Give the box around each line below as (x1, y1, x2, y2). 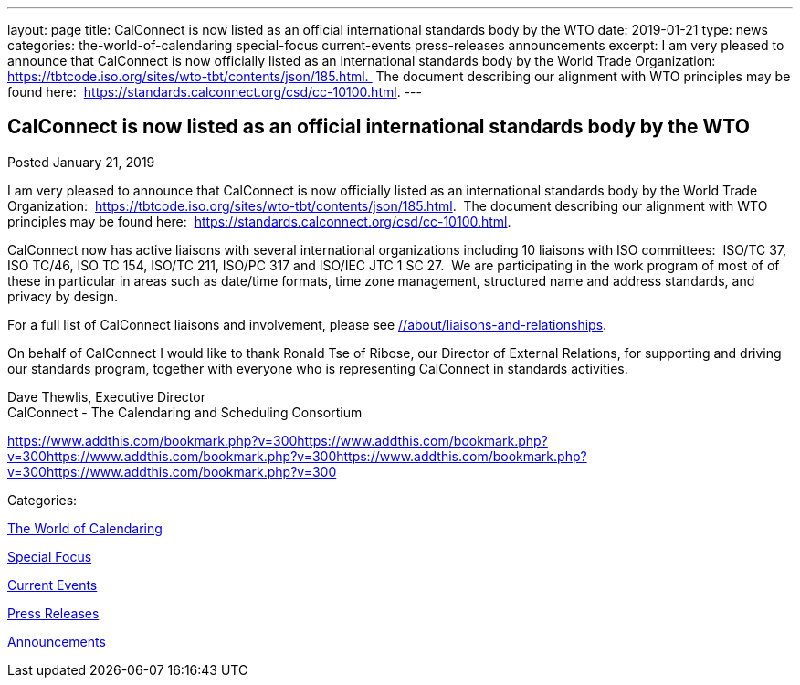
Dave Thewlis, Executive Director (7, 388, 205, 405)
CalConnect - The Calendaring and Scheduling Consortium (7, 404, 363, 420)
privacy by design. (7, 288, 119, 304)
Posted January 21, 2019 (7, 153, 155, 170)
